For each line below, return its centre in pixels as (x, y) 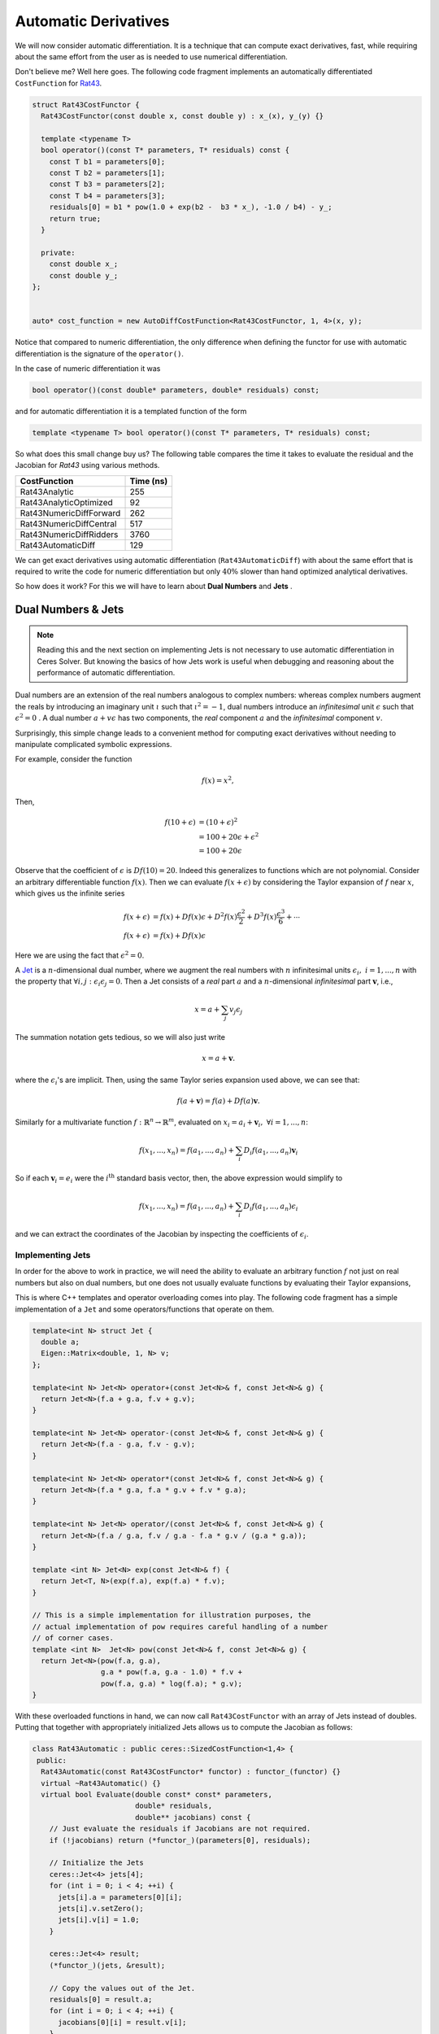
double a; (61, 1342)
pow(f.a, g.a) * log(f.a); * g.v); (172, 1683)
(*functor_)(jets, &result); (107, 1965)
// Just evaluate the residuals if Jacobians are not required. (180, 1829)
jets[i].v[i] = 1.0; (99, 1920)
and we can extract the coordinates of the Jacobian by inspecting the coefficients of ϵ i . (162, 1235)
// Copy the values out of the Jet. (122, 1988)
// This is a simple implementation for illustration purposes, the (172, 1615)
